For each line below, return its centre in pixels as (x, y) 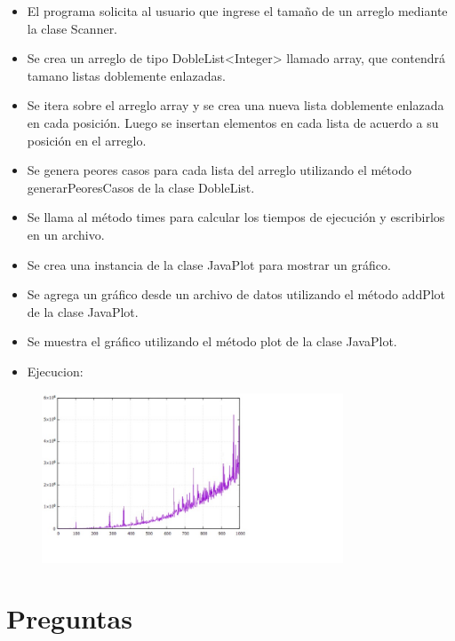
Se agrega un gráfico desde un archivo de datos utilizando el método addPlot (236, 294)
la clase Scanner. (72, 28)
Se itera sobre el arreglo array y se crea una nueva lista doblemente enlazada (235, 105)
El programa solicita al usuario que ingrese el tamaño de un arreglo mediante (237, 11)
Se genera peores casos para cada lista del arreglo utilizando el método (219, 170)
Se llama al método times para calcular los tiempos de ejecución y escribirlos (236, 217)
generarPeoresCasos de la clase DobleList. (141, 187)
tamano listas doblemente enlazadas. (126, 75)
